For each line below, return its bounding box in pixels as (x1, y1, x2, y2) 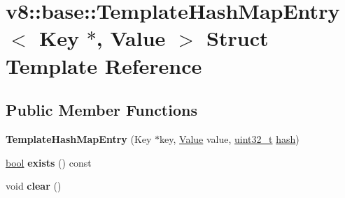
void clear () (6, 178, 62, 193)
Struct (206, 24, 269, 52)
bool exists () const (6, 155, 92, 169)
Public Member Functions (6, 99, 197, 121)
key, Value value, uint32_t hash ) (160, 131, 300, 146)
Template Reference (6, 51, 202, 79)
